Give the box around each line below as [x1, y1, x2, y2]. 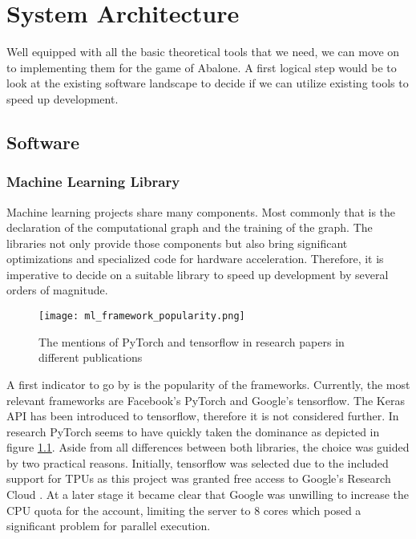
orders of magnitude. [6, 282, 108, 298]
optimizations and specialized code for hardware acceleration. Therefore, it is [6, 250, 384, 267]
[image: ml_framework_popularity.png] [38, 310, 245, 322]
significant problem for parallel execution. [6, 517, 211, 534]
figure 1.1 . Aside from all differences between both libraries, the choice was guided [6, 439, 410, 456]
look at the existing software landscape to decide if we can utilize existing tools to [6, 75, 409, 91]
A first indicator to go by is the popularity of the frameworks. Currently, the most [6, 375, 410, 392]
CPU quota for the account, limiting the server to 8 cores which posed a [6, 501, 361, 518]
